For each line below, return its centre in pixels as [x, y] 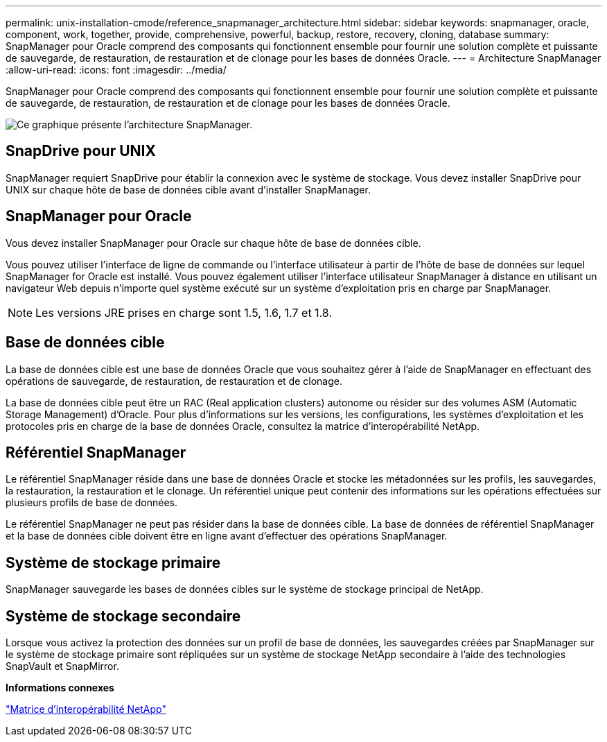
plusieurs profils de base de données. [92, 503]
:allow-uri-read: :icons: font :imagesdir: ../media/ [116, 70]
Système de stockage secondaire [123, 616]
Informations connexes [60, 688]
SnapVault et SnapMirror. [62, 666]
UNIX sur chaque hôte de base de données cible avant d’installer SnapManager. [188, 189]
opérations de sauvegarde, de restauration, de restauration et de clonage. [174, 381]
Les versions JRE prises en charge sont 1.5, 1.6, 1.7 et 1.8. [184, 312]
